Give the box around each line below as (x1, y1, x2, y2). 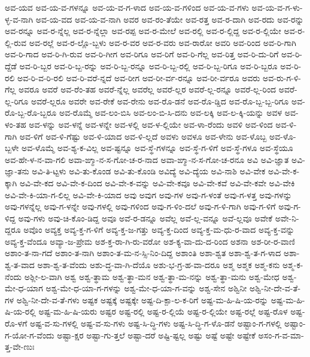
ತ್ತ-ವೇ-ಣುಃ (5, 340, 35, 353)
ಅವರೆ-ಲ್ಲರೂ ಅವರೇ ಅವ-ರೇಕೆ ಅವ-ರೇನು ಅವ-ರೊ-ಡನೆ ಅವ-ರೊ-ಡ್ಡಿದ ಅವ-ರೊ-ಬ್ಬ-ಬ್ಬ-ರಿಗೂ (31, 94, 289, 107)
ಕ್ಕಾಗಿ (5, 176, 17, 189)
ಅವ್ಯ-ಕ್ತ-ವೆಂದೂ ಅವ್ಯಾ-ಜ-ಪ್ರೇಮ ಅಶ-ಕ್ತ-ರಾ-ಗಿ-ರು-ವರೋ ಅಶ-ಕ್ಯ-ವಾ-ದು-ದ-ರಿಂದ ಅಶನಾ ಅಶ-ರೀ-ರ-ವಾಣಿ (5, 235, 295, 247)
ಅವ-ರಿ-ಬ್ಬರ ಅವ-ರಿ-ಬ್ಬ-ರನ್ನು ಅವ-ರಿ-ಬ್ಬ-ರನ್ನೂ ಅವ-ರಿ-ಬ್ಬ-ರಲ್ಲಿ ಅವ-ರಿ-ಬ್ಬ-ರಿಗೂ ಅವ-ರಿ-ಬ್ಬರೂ (19, 59, 278, 72)
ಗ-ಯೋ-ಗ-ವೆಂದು (5, 328, 54, 341)
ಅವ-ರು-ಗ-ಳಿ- (263, 71, 302, 84)
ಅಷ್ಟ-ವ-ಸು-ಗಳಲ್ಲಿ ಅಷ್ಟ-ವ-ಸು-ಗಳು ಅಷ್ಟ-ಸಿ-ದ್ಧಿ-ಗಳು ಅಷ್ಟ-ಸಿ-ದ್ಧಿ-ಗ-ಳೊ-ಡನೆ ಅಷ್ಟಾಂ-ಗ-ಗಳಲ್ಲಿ (29, 317, 282, 330)
